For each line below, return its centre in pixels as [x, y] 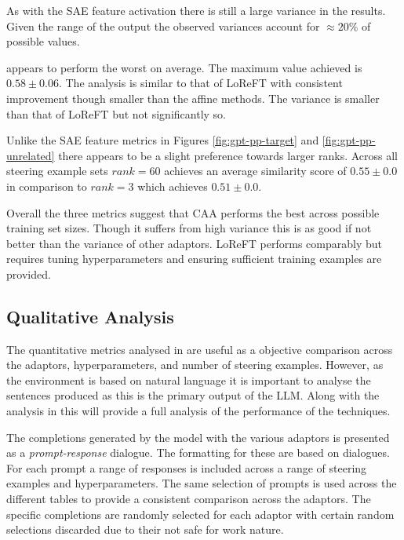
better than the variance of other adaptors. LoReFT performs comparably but [194, 243]
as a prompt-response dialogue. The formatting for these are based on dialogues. [198, 452]
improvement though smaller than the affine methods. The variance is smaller [193, 98]
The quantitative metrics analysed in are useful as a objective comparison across [200, 349]
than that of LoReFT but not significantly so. [116, 113]
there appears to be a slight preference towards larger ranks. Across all [228, 155]
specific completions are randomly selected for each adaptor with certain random [200, 514]
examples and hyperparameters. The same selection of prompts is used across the [202, 483]
